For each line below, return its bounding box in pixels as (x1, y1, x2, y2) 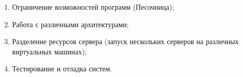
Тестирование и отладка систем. (12, 63, 112, 74)
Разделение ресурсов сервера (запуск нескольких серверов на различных (12, 36, 239, 47)
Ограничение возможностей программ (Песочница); (12, 2, 174, 12)
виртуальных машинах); (12, 46, 87, 56)
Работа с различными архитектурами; (12, 18, 129, 29)
